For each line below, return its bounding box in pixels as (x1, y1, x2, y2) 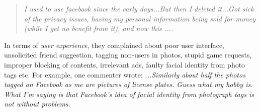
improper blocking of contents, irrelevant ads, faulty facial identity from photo (4, 59, 245, 69)
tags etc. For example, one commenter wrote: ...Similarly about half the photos (4, 69, 245, 79)
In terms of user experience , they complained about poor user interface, (4, 39, 224, 50)
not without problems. (4, 98, 70, 109)
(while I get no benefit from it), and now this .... (24, 23, 173, 33)
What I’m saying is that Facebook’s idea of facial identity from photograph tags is (4, 88, 254, 99)
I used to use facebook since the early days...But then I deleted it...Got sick (24, 3, 254, 13)
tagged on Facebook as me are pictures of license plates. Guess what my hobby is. (4, 79, 253, 89)
